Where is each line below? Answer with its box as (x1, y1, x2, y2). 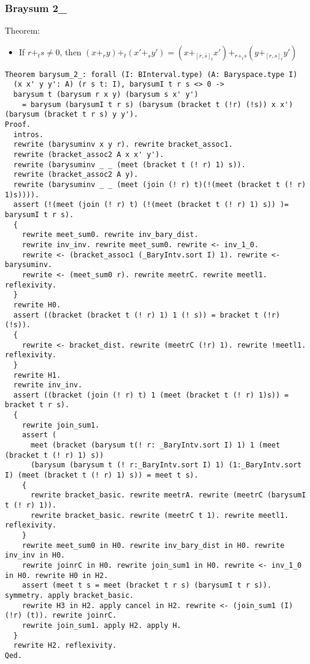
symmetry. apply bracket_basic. (5, 591, 134, 600)
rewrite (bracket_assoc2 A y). (13, 170, 138, 179)
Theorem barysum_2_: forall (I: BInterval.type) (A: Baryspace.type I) (5, 70, 297, 79)
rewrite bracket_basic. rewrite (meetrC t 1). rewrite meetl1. (30, 511, 289, 520)
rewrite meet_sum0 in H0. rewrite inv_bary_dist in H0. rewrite (22, 541, 285, 550)
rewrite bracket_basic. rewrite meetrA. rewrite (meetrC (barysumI (30, 491, 306, 500)
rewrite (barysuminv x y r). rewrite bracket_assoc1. (13, 140, 233, 149)
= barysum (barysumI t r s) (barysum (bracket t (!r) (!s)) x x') (22, 100, 293, 109)
